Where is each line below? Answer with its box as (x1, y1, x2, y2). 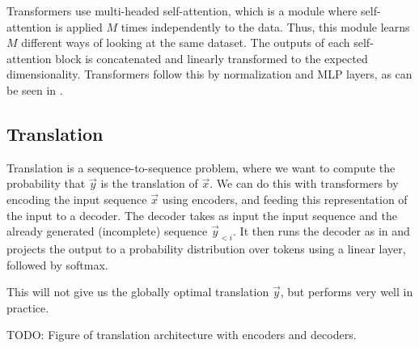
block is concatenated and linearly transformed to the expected (55, 49, 368, 66)
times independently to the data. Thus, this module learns (121, 18, 410, 35)
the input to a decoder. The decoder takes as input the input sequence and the (6, 206, 397, 223)
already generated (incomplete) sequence (6, 223, 208, 240)
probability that (6, 175, 86, 192)
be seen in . (6, 81, 63, 98)
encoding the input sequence (6, 190, 147, 207)
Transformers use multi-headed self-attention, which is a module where (6, 2, 358, 19)
